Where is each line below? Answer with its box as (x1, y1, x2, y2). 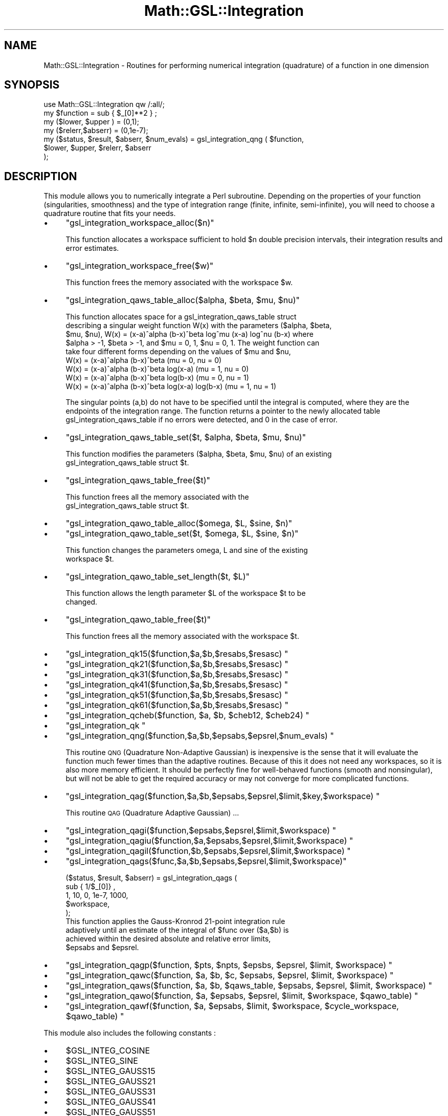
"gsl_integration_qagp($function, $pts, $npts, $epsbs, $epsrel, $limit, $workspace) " (65, 960, 392, 971)
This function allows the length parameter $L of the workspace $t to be (65, 589, 306, 598)
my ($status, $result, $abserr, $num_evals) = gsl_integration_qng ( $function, (43, 135, 304, 144)
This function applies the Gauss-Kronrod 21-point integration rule (65, 917, 285, 926)
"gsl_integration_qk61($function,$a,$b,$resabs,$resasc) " (65, 700, 288, 711)
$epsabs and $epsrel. (65, 943, 139, 952)
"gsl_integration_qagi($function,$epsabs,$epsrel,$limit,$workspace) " (65, 825, 337, 836)
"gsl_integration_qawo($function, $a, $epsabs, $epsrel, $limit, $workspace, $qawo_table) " (65, 991, 418, 1001)
